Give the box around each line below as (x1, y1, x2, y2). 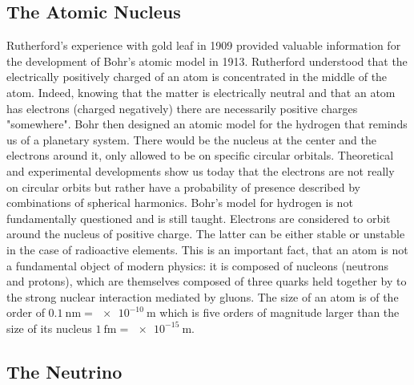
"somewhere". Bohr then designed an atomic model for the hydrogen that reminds (6, 115, 408, 132)
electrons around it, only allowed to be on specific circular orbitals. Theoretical (6, 147, 394, 164)
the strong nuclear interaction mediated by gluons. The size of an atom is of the (6, 288, 399, 305)
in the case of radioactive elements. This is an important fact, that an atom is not (6, 241, 408, 257)
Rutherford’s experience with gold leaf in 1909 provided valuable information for (6, 37, 401, 54)
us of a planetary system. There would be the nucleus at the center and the (6, 131, 376, 148)
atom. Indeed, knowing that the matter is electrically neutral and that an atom (6, 83, 396, 100)
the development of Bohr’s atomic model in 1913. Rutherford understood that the (6, 52, 408, 69)
